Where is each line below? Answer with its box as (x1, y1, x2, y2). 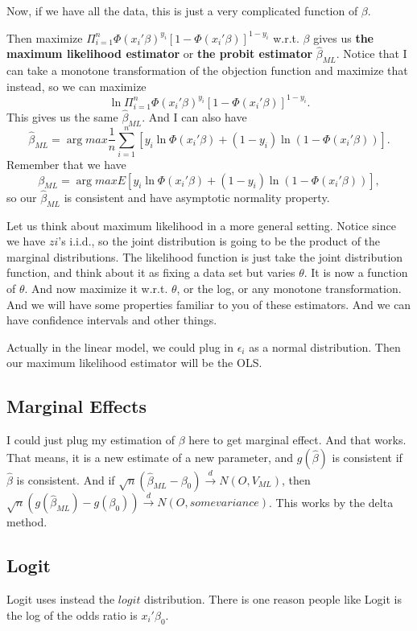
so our (6, 188, 37, 205)
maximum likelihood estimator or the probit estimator (6, 45, 313, 62)
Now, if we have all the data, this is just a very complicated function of (6, 2, 358, 19)
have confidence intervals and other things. (6, 311, 217, 328)
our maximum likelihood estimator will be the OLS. (6, 354, 262, 371)
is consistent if (332, 448, 403, 465)
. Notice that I (336, 45, 407, 62)
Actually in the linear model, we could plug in (6, 338, 234, 355)
